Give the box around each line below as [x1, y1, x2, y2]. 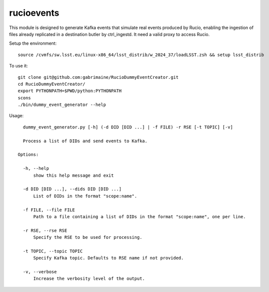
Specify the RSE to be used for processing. [33, 234, 143, 240]
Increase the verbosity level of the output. [33, 276, 145, 282]
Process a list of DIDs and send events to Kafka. [23, 138, 148, 144]
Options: [18, 152, 39, 158]
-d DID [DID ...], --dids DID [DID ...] [23, 186, 122, 192]
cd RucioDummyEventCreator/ [18, 81, 86, 87]
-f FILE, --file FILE [23, 207, 75, 213]
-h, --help [23, 165, 49, 171]
